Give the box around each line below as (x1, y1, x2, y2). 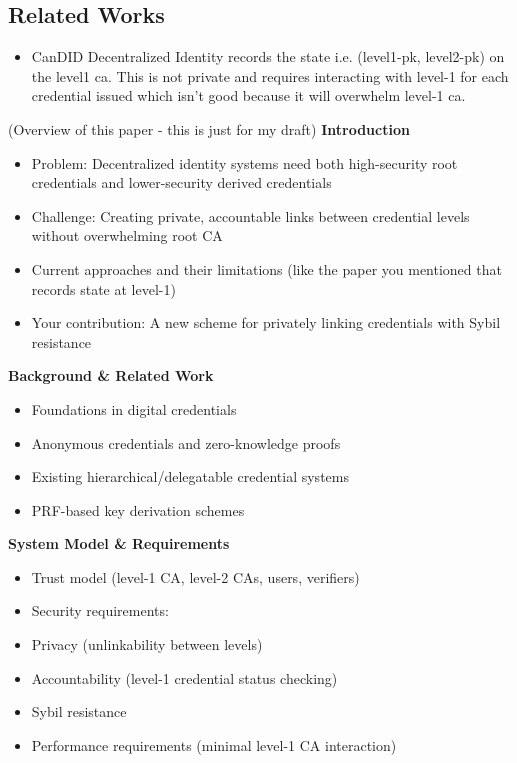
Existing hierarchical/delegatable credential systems (31, 466, 349, 487)
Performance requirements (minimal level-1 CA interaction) (31, 734, 397, 755)
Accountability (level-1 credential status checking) (31, 667, 338, 688)
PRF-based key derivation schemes (31, 499, 245, 520)
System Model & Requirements (8, 533, 230, 554)
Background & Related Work (8, 365, 214, 386)
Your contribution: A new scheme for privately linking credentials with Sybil (31, 312, 501, 333)
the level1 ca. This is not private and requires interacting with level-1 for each (31, 65, 509, 86)
